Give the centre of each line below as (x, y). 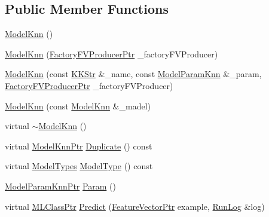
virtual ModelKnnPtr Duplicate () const (79, 146)
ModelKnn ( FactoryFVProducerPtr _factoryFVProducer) (111, 54)
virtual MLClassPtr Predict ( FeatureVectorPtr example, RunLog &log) (135, 206)
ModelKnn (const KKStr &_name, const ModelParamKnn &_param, (133, 74)
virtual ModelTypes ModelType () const (79, 166)
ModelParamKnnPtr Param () (60, 186)
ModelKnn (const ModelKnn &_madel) (78, 106)
